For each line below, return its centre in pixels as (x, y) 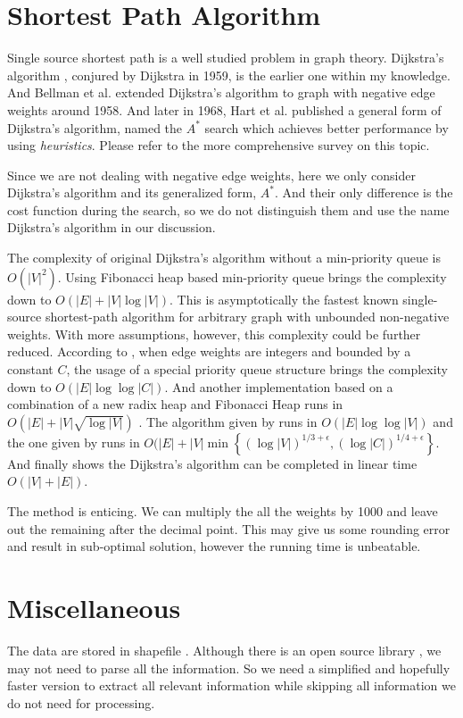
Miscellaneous (94, 607)
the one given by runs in (74, 442)
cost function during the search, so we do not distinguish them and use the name (228, 209)
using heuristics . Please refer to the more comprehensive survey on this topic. (219, 145)
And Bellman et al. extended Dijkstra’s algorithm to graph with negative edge (221, 92)
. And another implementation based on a (279, 386)
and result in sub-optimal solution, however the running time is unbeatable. (214, 546)
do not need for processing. (81, 702)
